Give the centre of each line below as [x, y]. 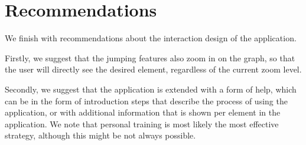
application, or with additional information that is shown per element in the [143, 112]
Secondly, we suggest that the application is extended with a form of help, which [151, 89]
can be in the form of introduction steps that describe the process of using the [146, 100]
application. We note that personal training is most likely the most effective [142, 123]
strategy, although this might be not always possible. [100, 135]
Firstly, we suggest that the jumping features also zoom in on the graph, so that [150, 57]
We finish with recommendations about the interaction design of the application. [151, 38]
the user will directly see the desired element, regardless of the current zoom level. [153, 69]
